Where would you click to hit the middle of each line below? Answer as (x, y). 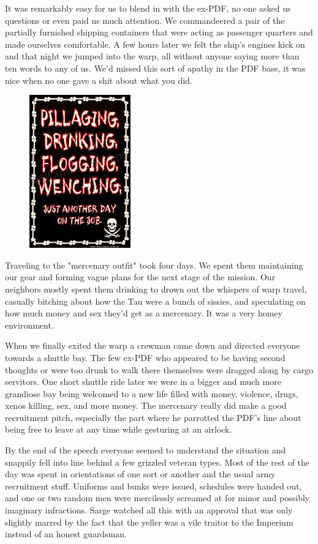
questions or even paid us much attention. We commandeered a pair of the (145, 20)
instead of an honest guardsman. (66, 534)
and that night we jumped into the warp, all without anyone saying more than (152, 56)
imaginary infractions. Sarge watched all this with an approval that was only (149, 510)
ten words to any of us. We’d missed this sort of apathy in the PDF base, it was (155, 68)
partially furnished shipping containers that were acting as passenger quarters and (159, 32)
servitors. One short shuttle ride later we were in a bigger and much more (143, 382)
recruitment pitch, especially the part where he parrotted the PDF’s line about (153, 417)
